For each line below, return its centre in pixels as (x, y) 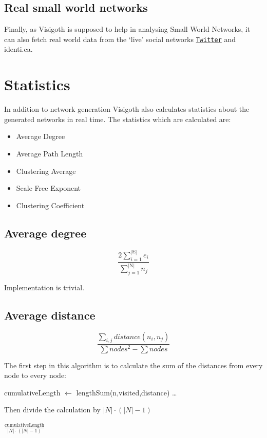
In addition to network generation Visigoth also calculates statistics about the (127, 109)
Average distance (50, 315)
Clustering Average (46, 171)
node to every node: (35, 375)
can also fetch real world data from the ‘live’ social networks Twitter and (120, 39)
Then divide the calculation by (52, 410)
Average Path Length (50, 153)
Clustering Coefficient (50, 205)
